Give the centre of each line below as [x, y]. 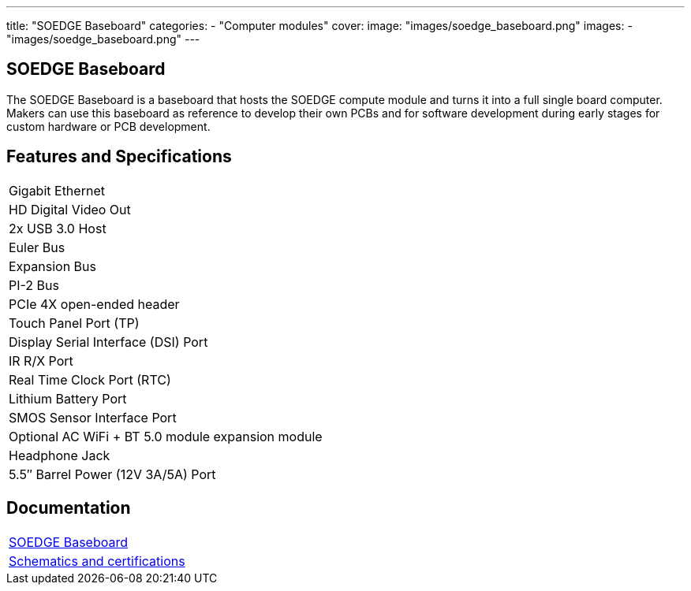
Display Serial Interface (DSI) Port [108, 342]
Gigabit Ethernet [57, 190]
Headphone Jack [60, 455]
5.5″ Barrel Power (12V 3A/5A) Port [112, 474]
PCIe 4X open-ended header [94, 304]
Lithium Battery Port [68, 398]
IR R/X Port [41, 361]
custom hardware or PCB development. [108, 126]
